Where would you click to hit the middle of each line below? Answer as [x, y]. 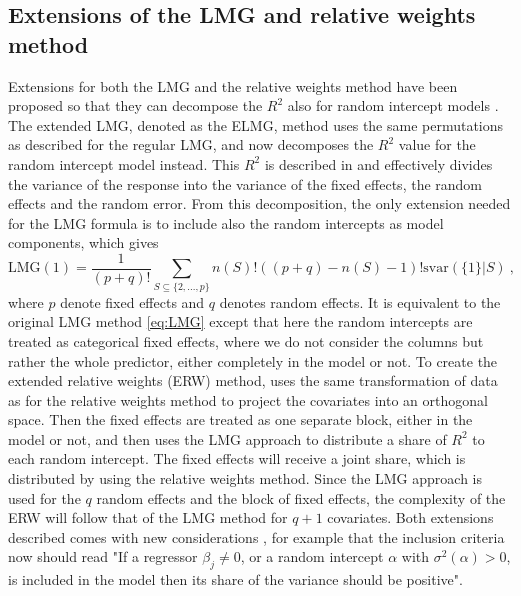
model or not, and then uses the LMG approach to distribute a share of [227, 438]
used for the [44, 497]
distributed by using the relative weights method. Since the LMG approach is [245, 478]
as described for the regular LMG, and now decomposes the [191, 144]
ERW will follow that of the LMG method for [148, 517]
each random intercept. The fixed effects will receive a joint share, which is [237, 458]
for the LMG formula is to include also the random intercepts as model [226, 222]
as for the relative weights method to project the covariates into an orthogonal [248, 399]
